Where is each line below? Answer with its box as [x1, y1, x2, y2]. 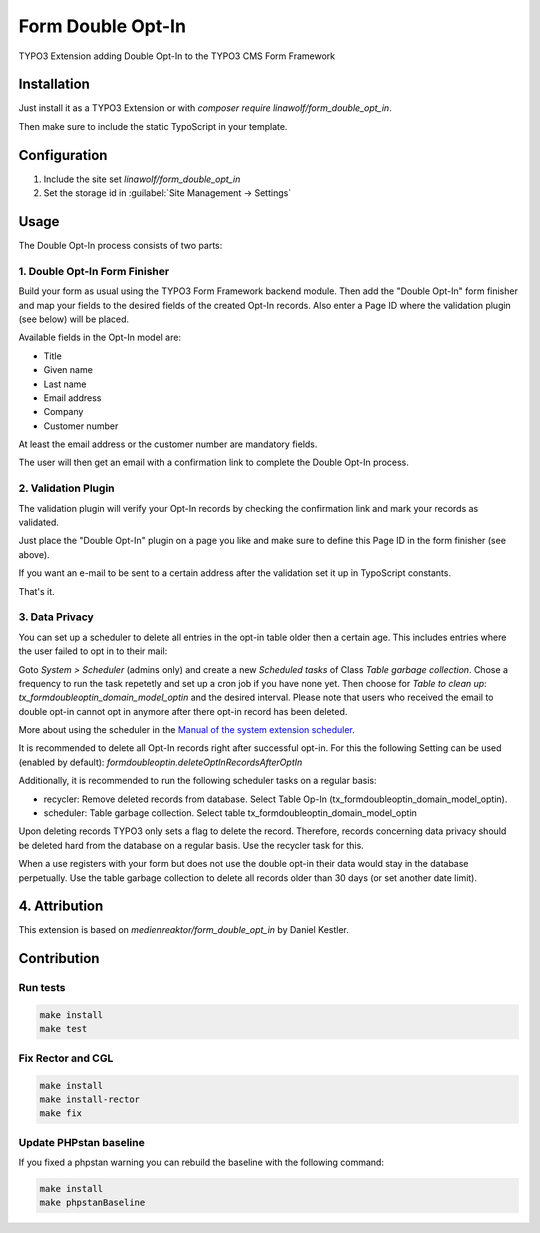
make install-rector [39, 1093, 140, 1105]
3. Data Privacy [18, 610, 94, 624]
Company [43, 406, 84, 418]
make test [39, 1023, 88, 1035]
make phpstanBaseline [39, 1197, 146, 1209]
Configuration [18, 146, 108, 164]
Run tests [18, 981, 66, 995]
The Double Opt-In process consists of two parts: [18, 240, 223, 252]
